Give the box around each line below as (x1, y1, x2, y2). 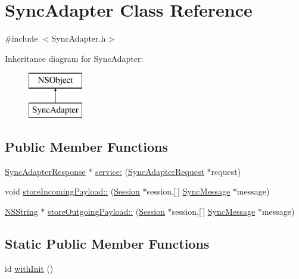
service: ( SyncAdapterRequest (95, 165, 204, 177)
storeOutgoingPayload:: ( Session (48, 205, 165, 217)
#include (5, 32, 38, 45)
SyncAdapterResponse (5, 165, 86, 177)
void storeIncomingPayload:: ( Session (5, 185, 140, 198)
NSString (5, 205, 38, 217)
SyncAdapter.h (51, 32, 106, 45)
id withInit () (5, 262, 54, 274)
